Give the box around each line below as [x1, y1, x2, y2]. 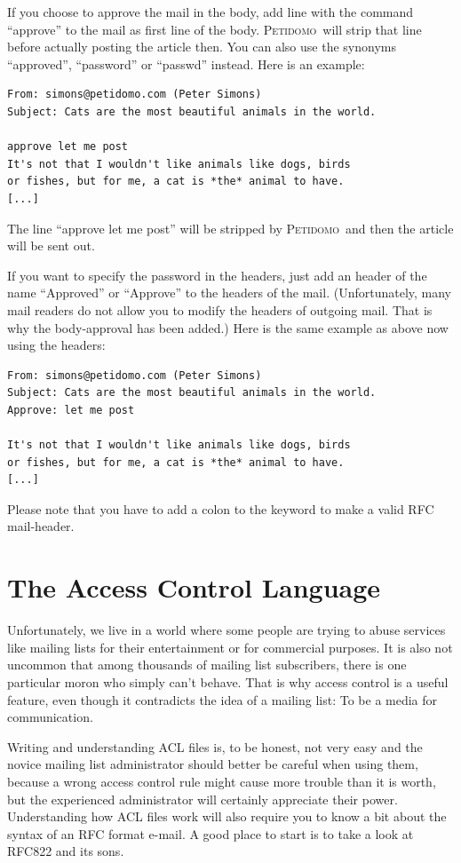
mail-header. [7, 517, 75, 535]
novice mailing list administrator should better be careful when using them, [7, 755, 418, 773]
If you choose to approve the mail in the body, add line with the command [7, 3, 414, 20]
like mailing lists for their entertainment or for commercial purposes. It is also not [7, 637, 453, 656]
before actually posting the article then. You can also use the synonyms [7, 37, 396, 56]
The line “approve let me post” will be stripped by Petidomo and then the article [7, 218, 454, 237]
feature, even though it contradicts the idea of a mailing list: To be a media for [7, 690, 438, 709]
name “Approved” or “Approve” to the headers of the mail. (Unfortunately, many [7, 283, 452, 302]
